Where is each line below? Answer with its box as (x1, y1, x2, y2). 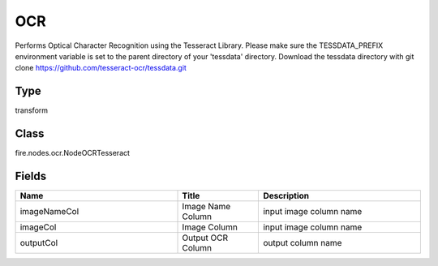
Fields (15, 169, 47, 182)
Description (263, 191, 310, 202)
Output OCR (182, 232, 229, 243)
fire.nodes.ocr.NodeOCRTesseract (15, 148, 130, 158)
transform (15, 105, 49, 115)
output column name (263, 238, 342, 249)
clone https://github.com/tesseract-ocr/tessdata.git (15, 63, 187, 73)
